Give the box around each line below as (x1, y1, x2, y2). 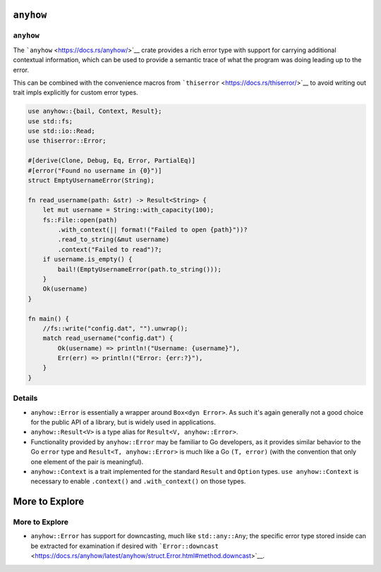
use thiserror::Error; (28, 137, 107, 145)
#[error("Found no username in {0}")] (28, 166, 162, 174)
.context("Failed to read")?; (57, 245, 162, 253)
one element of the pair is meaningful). (30, 457, 144, 465)
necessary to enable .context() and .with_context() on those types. (30, 477, 246, 486)
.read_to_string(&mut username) (57, 236, 169, 243)
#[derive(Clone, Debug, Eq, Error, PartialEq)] (28, 157, 195, 165)
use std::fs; (28, 117, 73, 125)
